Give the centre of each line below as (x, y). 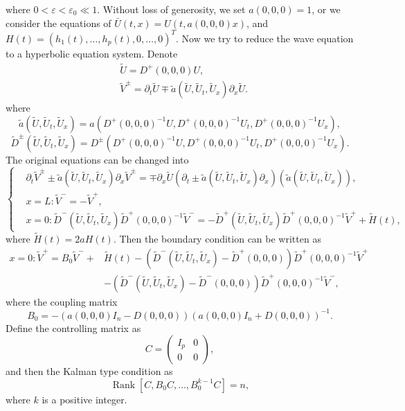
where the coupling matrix (62, 301)
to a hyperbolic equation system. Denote (92, 53)
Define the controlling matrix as (73, 327)
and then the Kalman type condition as (89, 371)
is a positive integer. (84, 399)
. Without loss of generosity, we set (171, 9)
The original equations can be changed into (97, 159)
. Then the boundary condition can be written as (217, 239)
